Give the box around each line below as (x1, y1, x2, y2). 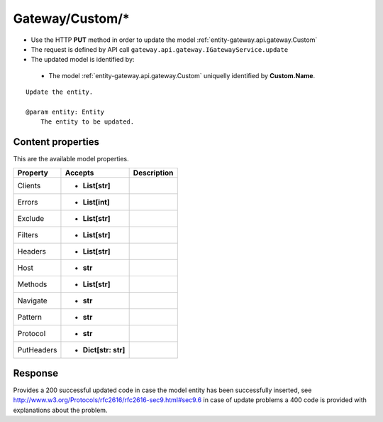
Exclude (17, 213, 45, 223)
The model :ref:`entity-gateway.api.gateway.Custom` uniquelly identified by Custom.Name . (48, 71, 316, 80)
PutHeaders (17, 345, 57, 355)
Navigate (17, 296, 48, 305)
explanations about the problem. (13, 406, 108, 414)
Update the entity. (26, 88, 94, 96)
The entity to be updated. (40, 118, 135, 126)
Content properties (13, 136, 99, 148)
